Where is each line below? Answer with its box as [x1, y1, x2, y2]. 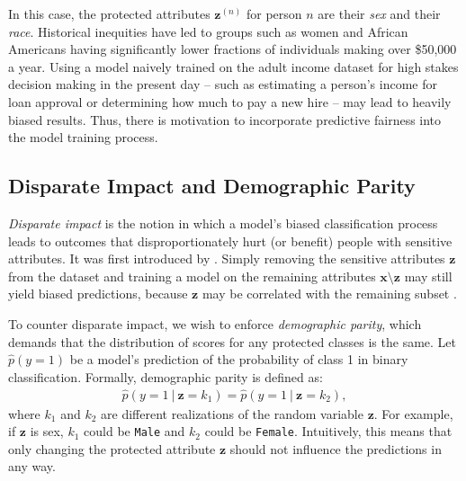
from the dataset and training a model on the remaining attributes [8, 266, 376, 285]
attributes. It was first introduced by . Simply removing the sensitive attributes [8, 249, 445, 268]
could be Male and [84, 422, 185, 441]
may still [404, 266, 453, 285]
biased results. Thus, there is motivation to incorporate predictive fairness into [8, 110, 442, 129]
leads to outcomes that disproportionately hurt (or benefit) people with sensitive [8, 231, 453, 250]
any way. [8, 457, 56, 476]
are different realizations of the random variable [101, 404, 363, 423]
